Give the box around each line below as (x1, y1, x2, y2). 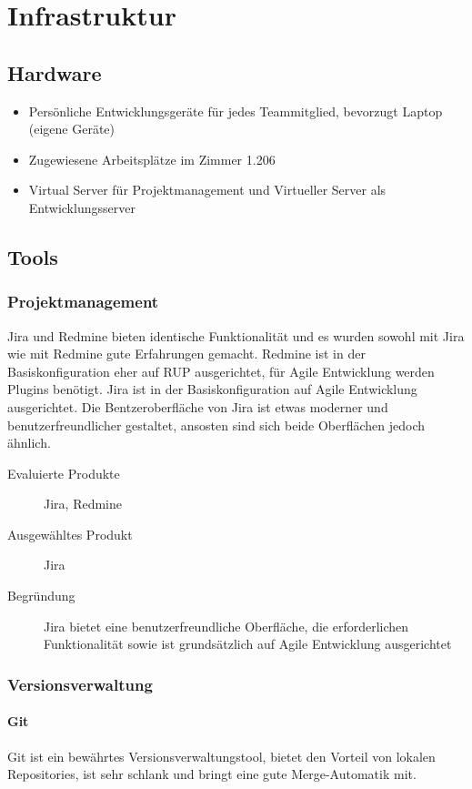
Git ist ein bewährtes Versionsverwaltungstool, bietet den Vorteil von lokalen (7, 746, 436, 765)
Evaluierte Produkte (7, 463, 120, 482)
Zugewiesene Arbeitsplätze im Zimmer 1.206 (28, 149, 276, 168)
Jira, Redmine (44, 494, 122, 513)
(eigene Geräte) (28, 119, 115, 138)
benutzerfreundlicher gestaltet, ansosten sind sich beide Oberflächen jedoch (7, 415, 426, 434)
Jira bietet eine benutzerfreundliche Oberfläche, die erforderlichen (44, 616, 409, 635)
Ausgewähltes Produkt (7, 524, 133, 543)
